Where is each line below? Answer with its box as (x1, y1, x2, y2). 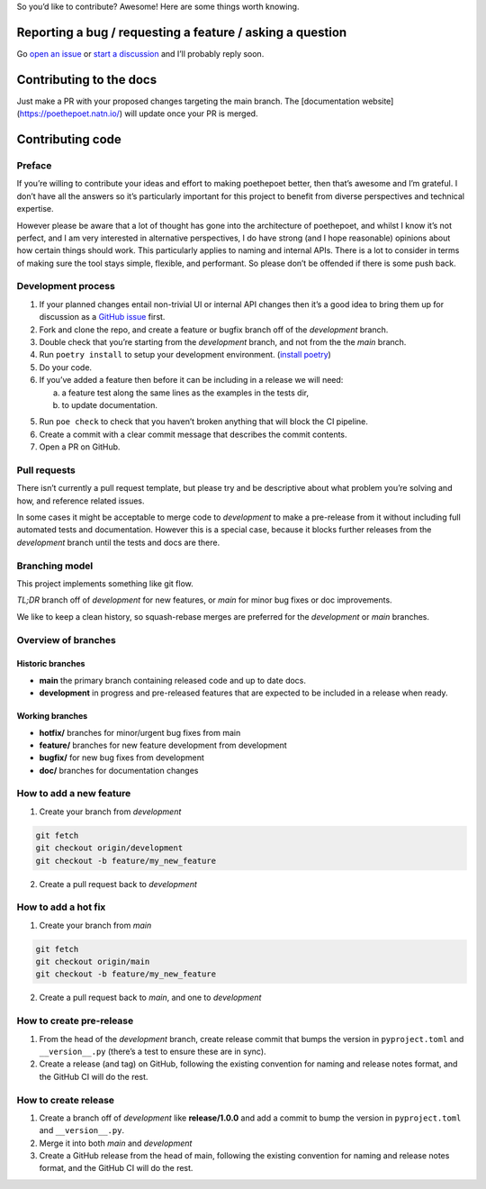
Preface (16, 159, 52, 171)
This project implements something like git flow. (16, 577, 193, 589)
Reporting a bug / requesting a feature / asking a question (16, 24, 347, 40)
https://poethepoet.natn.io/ (19, 108, 121, 119)
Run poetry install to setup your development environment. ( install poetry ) (39, 349, 332, 360)
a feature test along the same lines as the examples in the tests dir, (61, 387, 310, 398)
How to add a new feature (16, 787, 131, 800)
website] (361, 95, 394, 106)
